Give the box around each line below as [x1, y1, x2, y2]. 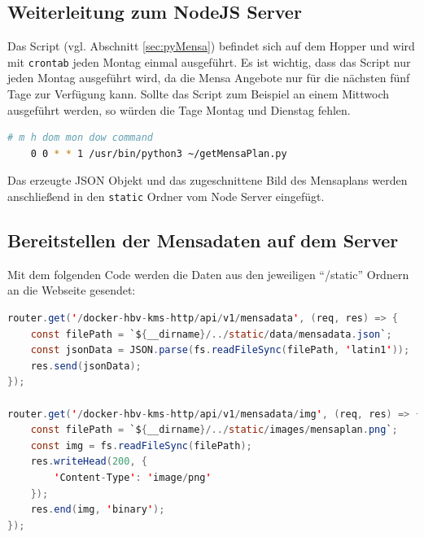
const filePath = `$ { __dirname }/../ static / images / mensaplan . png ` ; [30, 424, 398, 436]
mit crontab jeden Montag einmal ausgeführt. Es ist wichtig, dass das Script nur [7, 53, 411, 70]
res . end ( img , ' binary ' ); [30, 504, 165, 516]
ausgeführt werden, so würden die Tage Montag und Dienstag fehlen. [7, 101, 351, 118]
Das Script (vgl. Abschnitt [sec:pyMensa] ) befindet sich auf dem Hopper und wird [7, 37, 415, 55]
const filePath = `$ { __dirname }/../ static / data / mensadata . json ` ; [30, 328, 392, 340]
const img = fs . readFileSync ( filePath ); [30, 439, 252, 452]
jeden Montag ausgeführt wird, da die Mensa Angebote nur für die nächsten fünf [7, 69, 410, 86]
